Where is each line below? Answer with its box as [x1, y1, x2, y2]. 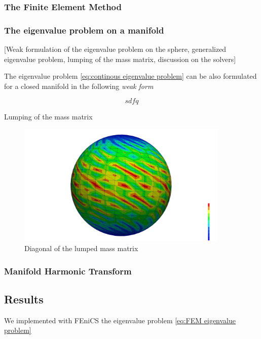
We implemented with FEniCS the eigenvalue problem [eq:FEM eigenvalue [4, 315, 236, 325]
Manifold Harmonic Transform [4, 264, 132, 277]
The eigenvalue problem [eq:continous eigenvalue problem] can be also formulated [4, 71, 257, 81]
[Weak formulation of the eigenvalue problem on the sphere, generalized [4, 44, 227, 54]
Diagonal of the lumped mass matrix [24, 243, 138, 254]
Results [4, 291, 44, 307]
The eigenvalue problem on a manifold [4, 23, 164, 36]
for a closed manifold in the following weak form [4, 80, 154, 91]
